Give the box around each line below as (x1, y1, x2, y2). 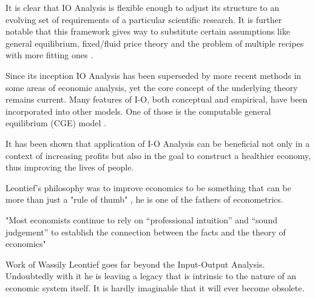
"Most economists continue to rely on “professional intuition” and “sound (5, 213, 277, 226)
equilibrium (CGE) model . (5, 117, 107, 129)
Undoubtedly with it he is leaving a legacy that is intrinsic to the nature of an (5, 269, 297, 282)
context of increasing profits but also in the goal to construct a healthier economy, (5, 149, 311, 161)
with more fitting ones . (5, 49, 93, 61)
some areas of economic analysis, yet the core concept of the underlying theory (5, 81, 298, 93)
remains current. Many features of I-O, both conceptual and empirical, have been (5, 93, 308, 106)
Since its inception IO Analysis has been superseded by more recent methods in (5, 69, 302, 81)
